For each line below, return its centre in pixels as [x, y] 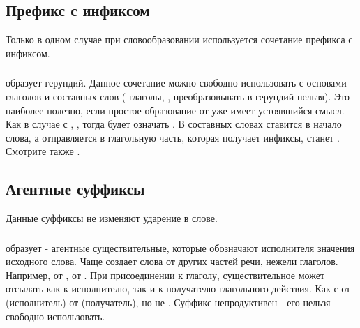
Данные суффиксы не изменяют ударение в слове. [112, 218]
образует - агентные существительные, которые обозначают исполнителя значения [180, 247]
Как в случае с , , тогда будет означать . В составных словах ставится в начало [174, 124]
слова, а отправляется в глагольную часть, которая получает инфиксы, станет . [173, 137]
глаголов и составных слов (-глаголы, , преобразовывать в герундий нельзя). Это [178, 96]
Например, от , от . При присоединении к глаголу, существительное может [165, 275]
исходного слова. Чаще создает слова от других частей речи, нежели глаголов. [172, 261]
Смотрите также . [43, 151]
